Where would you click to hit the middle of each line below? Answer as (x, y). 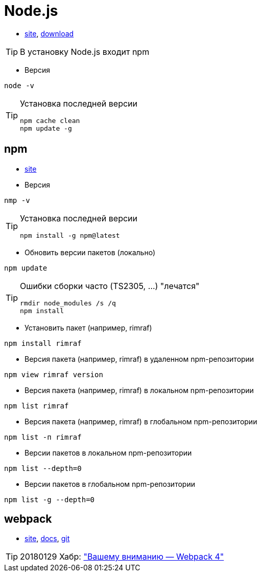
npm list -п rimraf (43, 437)
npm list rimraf (37, 406)
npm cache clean (50, 120)
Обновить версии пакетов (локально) (90, 252)
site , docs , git (47, 539)
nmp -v (17, 200)
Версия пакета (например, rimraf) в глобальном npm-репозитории (141, 421)
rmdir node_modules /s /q (68, 303)
